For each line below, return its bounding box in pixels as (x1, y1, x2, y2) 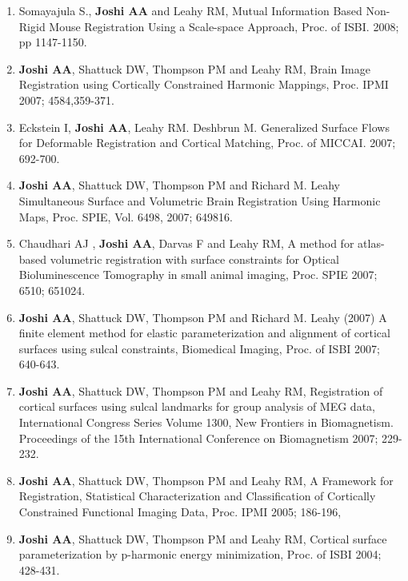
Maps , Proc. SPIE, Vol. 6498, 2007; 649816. (18, 208, 233, 225)
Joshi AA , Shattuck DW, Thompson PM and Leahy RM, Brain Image (18, 60, 370, 77)
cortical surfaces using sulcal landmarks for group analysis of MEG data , (18, 398, 375, 415)
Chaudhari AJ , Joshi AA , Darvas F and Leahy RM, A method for (18, 235, 354, 252)
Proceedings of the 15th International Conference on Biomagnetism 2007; (18, 429, 378, 446)
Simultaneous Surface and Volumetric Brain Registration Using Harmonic (18, 192, 381, 209)
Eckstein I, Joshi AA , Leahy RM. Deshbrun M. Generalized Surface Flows (18, 118, 390, 135)
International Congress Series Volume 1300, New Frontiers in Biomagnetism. (18, 414, 394, 431)
